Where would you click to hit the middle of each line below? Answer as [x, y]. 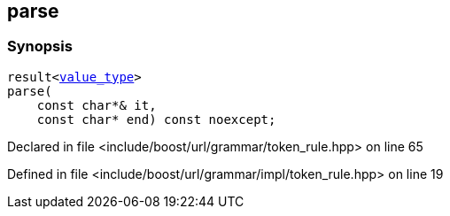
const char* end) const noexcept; [156, 119]
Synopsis [40, 46]
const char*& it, [97, 105]
